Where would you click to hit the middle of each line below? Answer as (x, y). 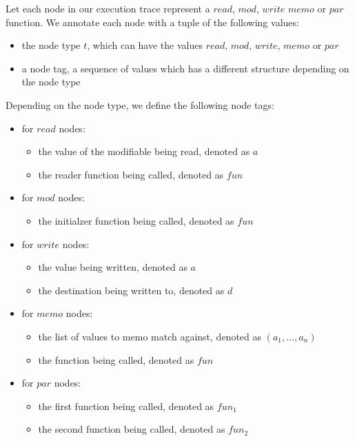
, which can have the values (145, 45)
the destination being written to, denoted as (131, 290)
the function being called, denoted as (116, 359)
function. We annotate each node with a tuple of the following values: (152, 22)
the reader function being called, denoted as (131, 174)
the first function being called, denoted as (126, 406)
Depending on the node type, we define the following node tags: (140, 104)
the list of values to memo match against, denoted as (150, 336)
